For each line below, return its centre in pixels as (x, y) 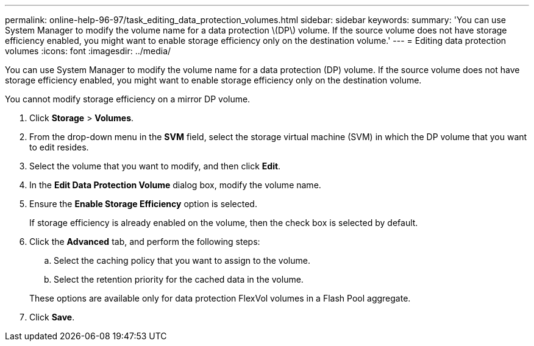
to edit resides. (59, 147)
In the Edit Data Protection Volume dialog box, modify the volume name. (175, 185)
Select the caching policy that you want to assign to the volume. (182, 260)
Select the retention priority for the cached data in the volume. (179, 279)
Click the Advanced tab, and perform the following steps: (145, 242)
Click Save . (52, 317)
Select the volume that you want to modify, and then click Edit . (155, 166)
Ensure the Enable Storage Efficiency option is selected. (143, 204)
